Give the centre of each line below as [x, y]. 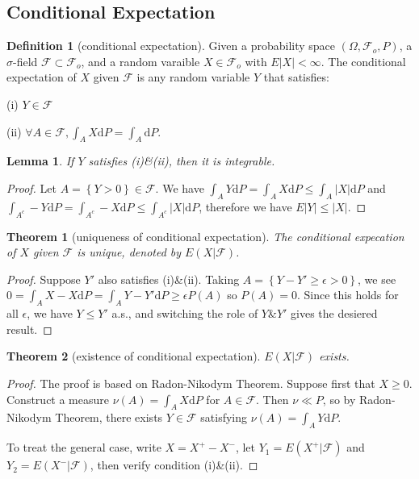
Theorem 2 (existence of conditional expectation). [134, 356]
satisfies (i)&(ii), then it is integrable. [182, 161]
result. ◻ [29, 329]
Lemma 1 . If [40, 161]
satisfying [224, 417]
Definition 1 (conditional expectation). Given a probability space [171, 46]
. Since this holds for [348, 295]
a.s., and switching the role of [185, 313]
